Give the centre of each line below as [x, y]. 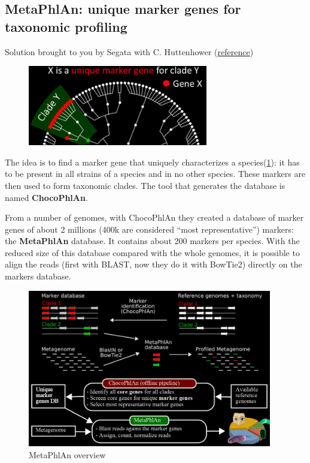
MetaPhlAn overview [67, 454]
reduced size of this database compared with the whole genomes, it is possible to [152, 252]
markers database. [38, 276]
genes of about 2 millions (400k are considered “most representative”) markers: [149, 229]
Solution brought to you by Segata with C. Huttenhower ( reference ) [129, 51]
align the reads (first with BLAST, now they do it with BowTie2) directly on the [154, 264]
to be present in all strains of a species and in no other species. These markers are [155, 174]
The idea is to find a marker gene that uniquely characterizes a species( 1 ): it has [152, 162]
